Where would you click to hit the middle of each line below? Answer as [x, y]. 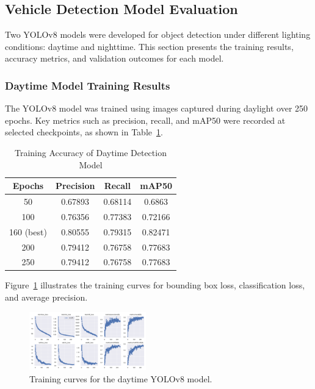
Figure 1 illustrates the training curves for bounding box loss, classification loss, [155, 285]
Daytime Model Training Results [88, 85]
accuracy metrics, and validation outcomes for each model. [114, 58]
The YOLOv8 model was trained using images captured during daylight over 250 [157, 108]
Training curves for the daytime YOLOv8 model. [121, 378]
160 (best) [28, 231]
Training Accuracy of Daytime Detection [91, 152]
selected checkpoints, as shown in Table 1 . [84, 132]
